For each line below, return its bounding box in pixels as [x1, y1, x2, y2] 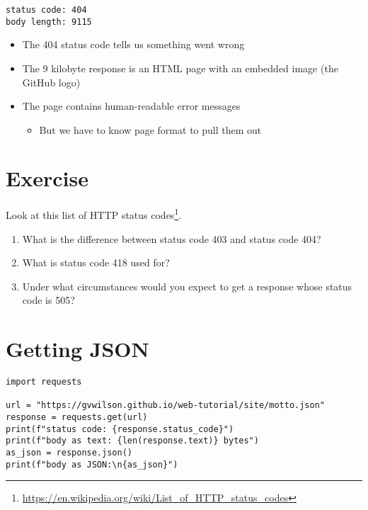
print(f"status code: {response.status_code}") [6, 424, 234, 434]
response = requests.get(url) [6, 412, 148, 423]
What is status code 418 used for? [22, 255, 170, 270]
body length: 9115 [6, 16, 92, 27]
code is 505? [22, 293, 75, 307]
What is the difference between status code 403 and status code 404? [22, 231, 321, 246]
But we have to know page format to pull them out [39, 122, 262, 137]
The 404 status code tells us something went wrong [22, 37, 245, 52]
